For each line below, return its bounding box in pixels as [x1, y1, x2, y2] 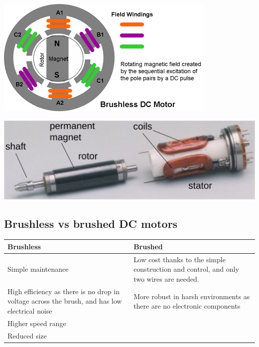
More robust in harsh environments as [133, 291, 250, 301]
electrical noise [7, 305, 52, 316]
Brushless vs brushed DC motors [4, 215, 178, 231]
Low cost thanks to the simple [133, 254, 226, 264]
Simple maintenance [7, 264, 69, 274]
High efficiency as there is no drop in [7, 286, 120, 296]
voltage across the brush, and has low [7, 296, 122, 306]
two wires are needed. [133, 273, 199, 284]
